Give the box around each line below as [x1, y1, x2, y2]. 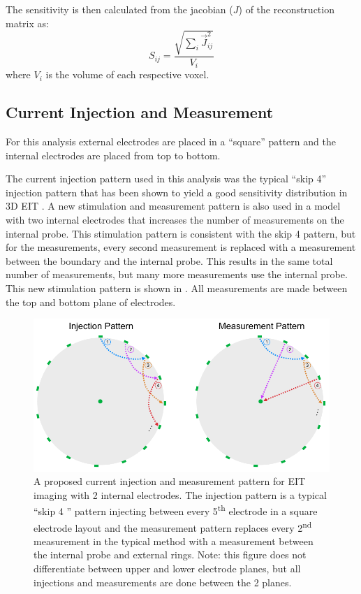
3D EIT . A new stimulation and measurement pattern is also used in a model [6, 198, 341, 213]
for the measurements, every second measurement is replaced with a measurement [6, 240, 356, 254]
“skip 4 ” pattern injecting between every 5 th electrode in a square [34, 502, 318, 518]
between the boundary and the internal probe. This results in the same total [6, 253, 333, 268]
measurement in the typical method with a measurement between [34, 533, 314, 548]
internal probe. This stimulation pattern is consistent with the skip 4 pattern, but [6, 226, 356, 240]
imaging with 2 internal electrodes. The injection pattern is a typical [34, 487, 327, 502]
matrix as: [6, 15, 49, 30]
